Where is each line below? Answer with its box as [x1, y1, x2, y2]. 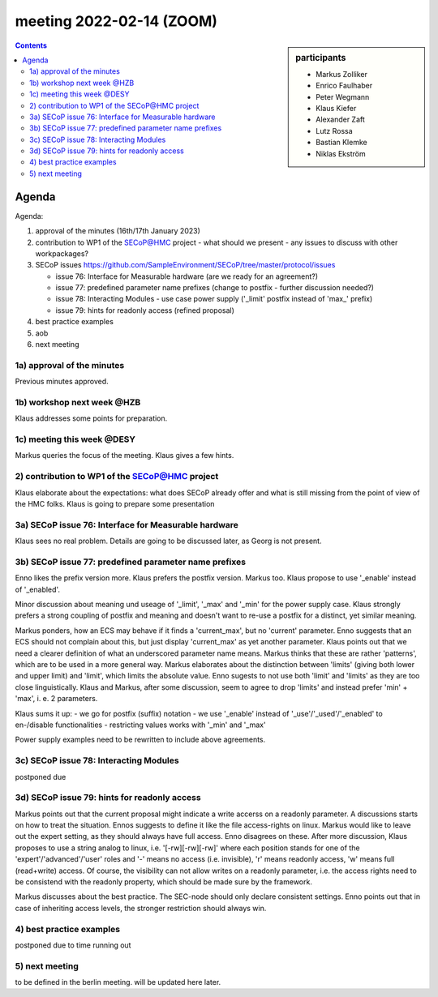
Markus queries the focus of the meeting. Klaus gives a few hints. [15, 451, 234, 460]
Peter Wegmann [316, 92, 370, 101]
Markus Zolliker [316, 69, 368, 79]
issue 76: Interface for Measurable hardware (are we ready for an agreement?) [55, 272, 319, 281]
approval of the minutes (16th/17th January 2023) [35, 226, 200, 236]
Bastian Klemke [316, 138, 368, 148]
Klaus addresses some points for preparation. [15, 413, 168, 423]
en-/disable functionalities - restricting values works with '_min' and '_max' [15, 720, 267, 730]
